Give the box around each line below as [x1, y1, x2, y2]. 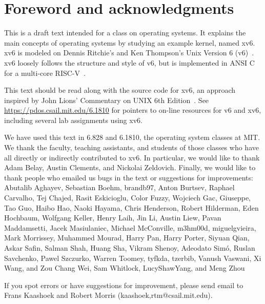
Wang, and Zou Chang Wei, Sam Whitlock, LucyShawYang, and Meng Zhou [4, 262, 245, 273]
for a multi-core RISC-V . [4, 67, 86, 78]
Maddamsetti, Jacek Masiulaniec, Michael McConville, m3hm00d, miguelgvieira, [4, 222, 256, 233]
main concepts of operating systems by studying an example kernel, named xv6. [4, 37, 255, 48]
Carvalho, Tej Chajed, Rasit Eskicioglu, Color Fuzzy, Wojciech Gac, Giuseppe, [4, 192, 251, 203]
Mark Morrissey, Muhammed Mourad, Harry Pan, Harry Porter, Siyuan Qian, [4, 232, 250, 243]
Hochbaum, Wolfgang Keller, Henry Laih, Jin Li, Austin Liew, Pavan [4, 212, 221, 223]
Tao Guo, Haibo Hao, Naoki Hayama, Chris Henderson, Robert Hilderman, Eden [4, 202, 259, 213]
